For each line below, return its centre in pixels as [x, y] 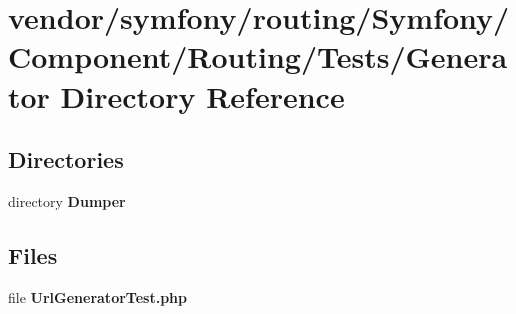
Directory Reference [202, 95]
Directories [66, 159]
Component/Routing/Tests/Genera [258, 56]
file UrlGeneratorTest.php [97, 296]
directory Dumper [67, 200]
